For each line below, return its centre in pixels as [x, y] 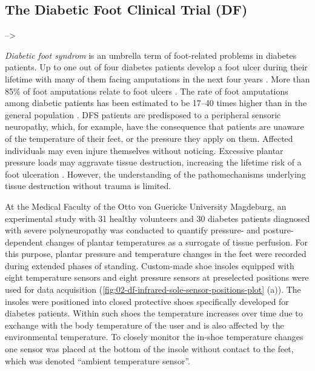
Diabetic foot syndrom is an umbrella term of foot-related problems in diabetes [151, 55]
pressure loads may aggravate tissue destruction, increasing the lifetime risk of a [153, 162]
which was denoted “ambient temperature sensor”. [98, 360]
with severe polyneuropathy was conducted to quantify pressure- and [133, 230]
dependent [24, 242]
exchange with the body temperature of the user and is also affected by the [144, 325]
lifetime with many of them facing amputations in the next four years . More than [157, 79]
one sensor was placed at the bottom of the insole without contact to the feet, [149, 349]
